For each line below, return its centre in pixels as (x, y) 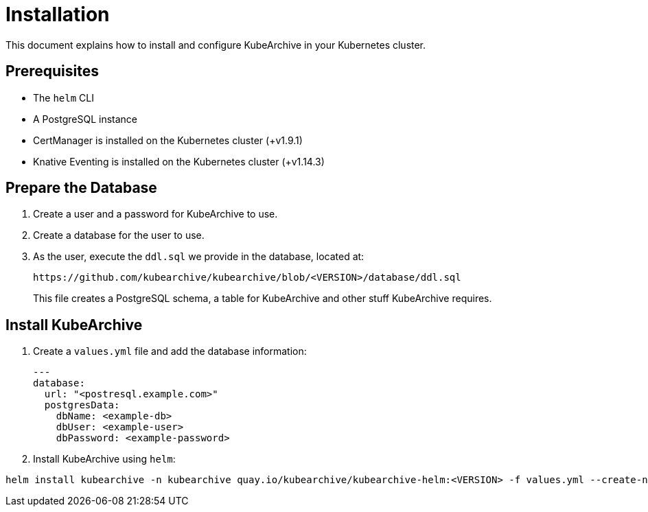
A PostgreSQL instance (85, 119)
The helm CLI (63, 97)
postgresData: (82, 405)
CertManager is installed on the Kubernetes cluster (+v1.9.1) (168, 140)
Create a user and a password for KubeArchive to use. (155, 214)
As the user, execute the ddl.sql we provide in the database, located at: (199, 257)
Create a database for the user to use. (119, 235)
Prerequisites (52, 71)
